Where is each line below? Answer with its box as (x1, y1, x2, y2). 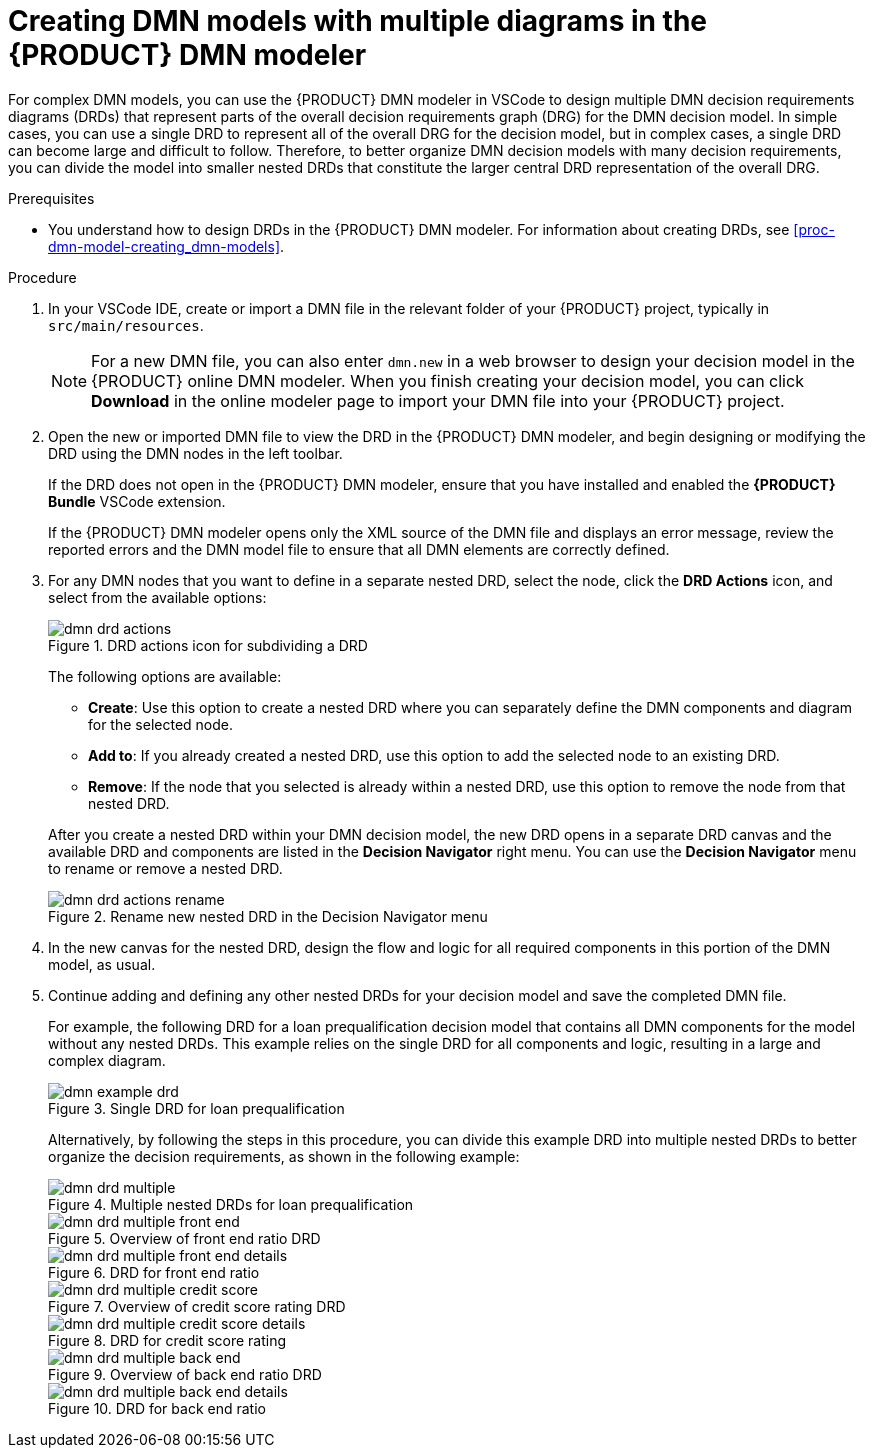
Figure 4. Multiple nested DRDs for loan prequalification (48, 1195, 414, 1213)
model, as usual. (48, 955, 156, 973)
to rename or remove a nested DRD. (48, 859, 283, 877)
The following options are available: (48, 667, 282, 685)
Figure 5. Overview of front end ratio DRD (48, 1229, 321, 1247)
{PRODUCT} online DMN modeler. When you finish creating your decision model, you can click (91, 370, 804, 391)
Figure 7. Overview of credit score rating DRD (48, 1297, 346, 1315)
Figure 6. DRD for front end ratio (48, 1263, 260, 1281)
